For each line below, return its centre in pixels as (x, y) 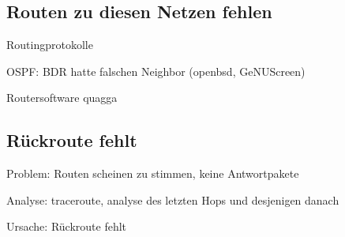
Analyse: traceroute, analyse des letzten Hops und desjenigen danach (173, 199)
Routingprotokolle (50, 45)
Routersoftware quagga (62, 98)
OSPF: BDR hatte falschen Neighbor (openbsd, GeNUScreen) (156, 71)
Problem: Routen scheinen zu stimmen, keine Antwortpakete (153, 173)
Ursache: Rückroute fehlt (67, 226)
